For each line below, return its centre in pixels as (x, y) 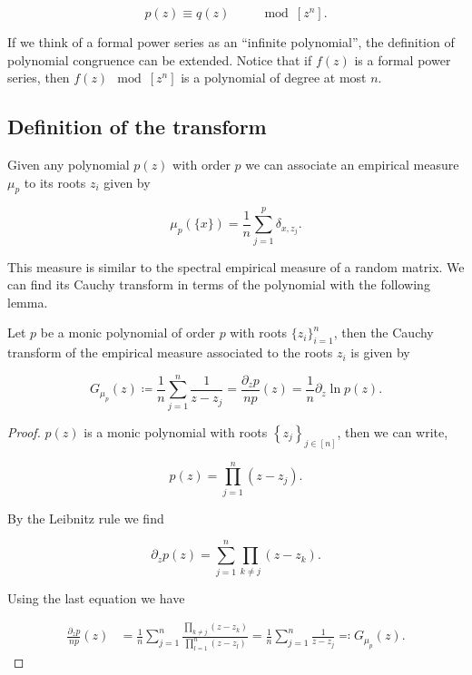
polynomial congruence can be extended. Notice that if (160, 59)
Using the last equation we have (96, 597)
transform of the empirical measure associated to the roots (170, 352)
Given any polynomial (69, 164)
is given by (380, 352)
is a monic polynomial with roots (176, 431)
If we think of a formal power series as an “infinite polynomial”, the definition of (231, 42)
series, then (39, 78)
